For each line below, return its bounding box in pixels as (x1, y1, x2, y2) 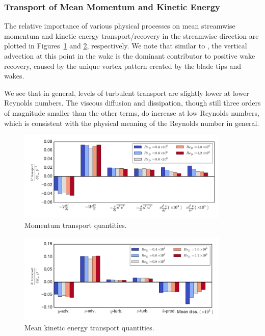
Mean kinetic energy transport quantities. (24, 322, 154, 332)
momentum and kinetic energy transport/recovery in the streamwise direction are (4, 30, 259, 41)
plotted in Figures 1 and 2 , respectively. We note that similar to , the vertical (4, 40, 247, 51)
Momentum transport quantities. (24, 220, 127, 230)
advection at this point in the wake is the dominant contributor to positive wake (4, 50, 255, 61)
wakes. (4, 70, 24, 81)
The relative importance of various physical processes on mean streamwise (4, 20, 235, 31)
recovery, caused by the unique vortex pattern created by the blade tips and (4, 60, 242, 71)
